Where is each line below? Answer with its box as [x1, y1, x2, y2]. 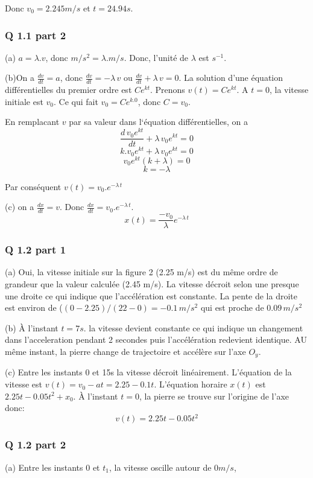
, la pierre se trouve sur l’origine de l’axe [139, 389, 289, 402]
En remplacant [5, 115, 60, 128]
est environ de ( [5, 301, 63, 314]
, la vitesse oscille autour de [109, 460, 212, 473]
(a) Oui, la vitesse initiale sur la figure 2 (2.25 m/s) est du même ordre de [5, 266, 278, 278]
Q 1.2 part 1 [5, 242, 66, 257]
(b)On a [5, 71, 35, 84]
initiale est [5, 95, 43, 107]
